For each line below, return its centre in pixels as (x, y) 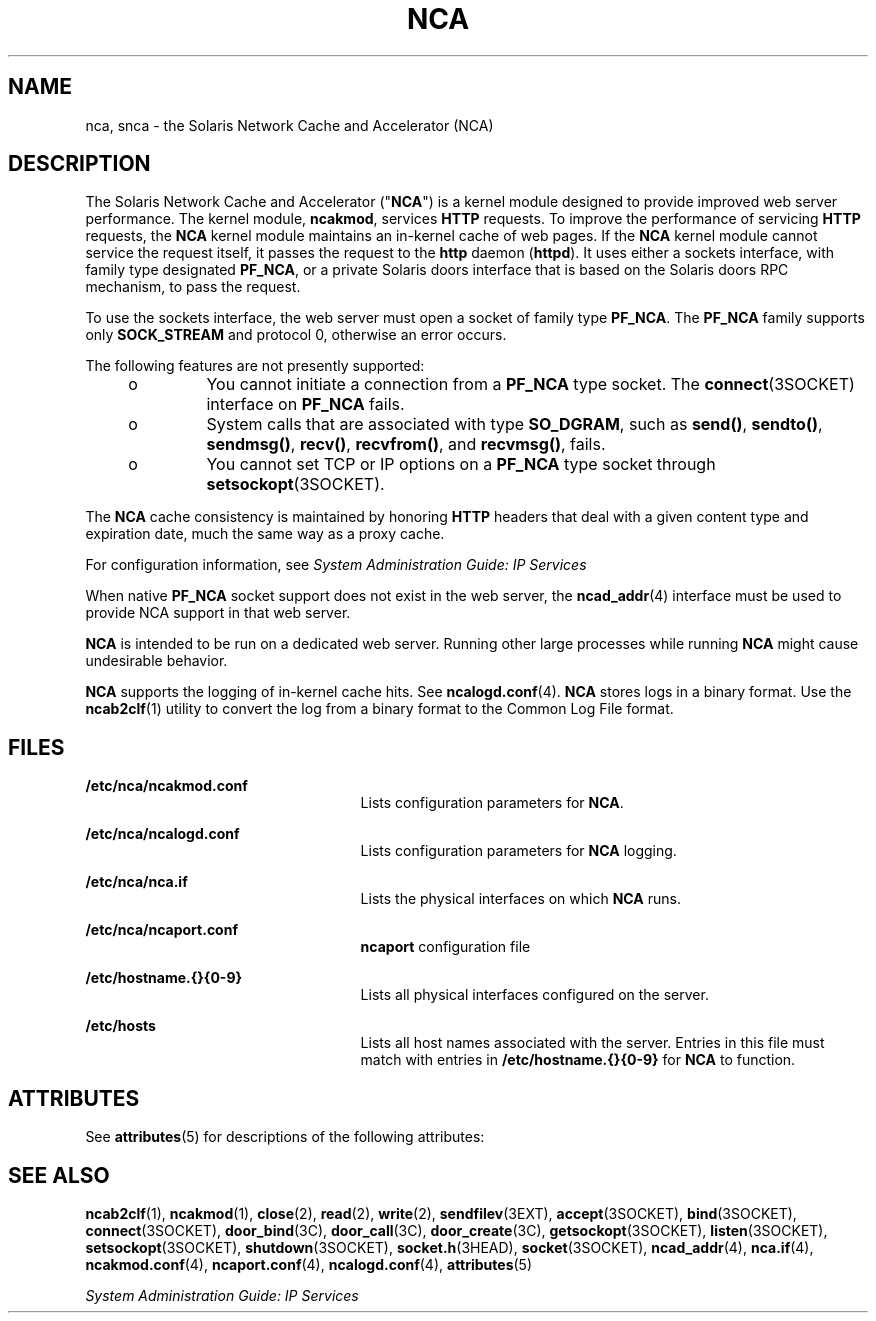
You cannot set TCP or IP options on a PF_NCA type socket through (461, 464)
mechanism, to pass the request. (193, 287)
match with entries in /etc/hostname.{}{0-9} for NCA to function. (578, 1060)
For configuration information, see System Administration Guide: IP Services (336, 565)
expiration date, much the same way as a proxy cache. (265, 534)
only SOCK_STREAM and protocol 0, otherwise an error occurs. (296, 335)
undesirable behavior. (156, 661)
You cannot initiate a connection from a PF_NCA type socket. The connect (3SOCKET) (530, 384)
